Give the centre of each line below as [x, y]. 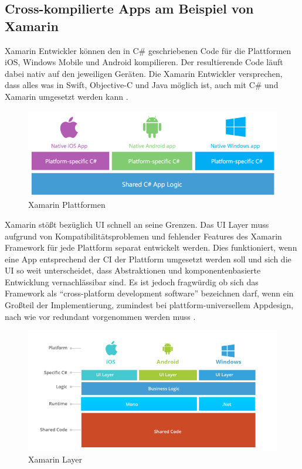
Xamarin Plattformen [67, 205]
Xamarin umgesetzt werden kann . [67, 96]
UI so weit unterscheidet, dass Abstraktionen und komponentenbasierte [133, 270]
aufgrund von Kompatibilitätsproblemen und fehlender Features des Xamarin [143, 236]
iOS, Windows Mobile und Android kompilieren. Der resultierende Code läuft [144, 62]
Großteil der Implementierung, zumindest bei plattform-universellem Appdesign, [149, 305]
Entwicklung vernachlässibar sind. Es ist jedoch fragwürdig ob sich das [132, 281]
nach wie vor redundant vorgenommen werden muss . [100, 316]
